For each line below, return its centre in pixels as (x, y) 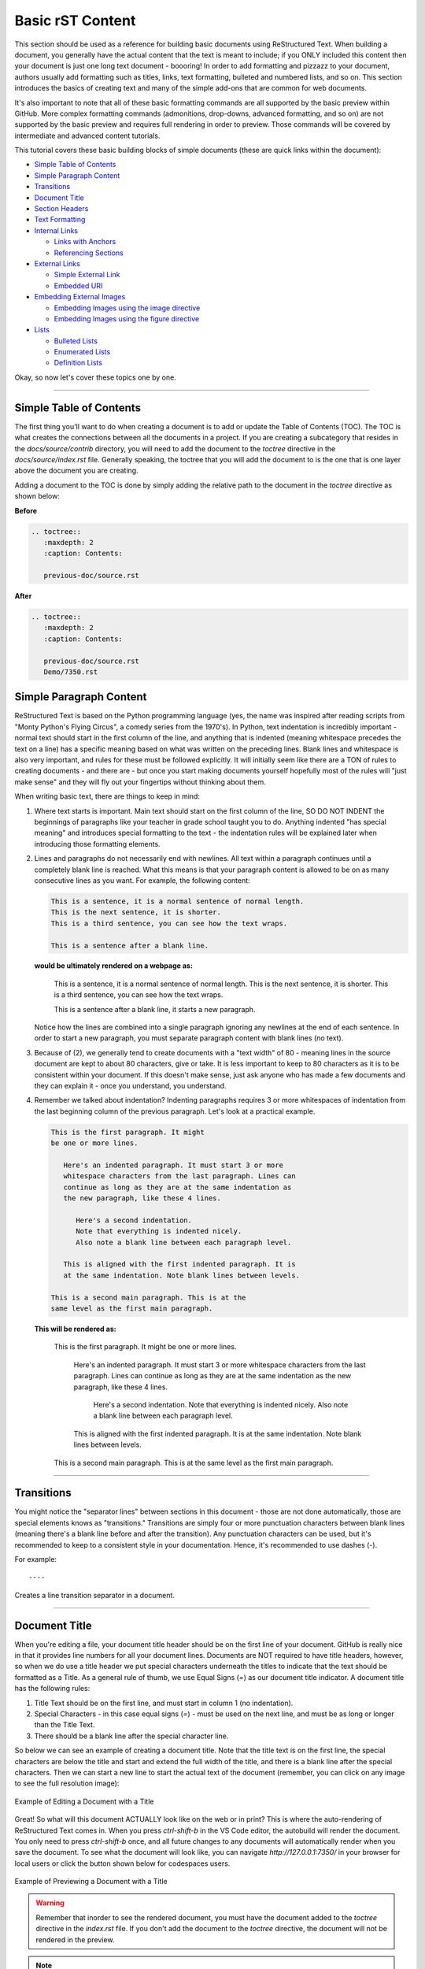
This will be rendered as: (76, 1329)
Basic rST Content (75, 20)
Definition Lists (78, 363)
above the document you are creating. (76, 471)
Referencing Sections (89, 253)
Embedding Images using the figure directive (127, 318)
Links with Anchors (85, 242)
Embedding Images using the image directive (127, 308)
